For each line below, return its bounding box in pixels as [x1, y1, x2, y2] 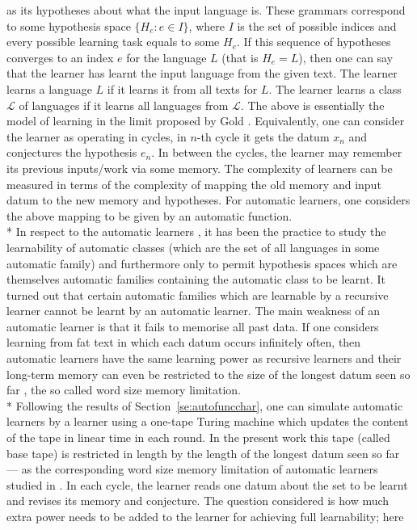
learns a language [6, 80, 92, 97]
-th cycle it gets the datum [196, 128, 330, 145]
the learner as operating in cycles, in [6, 128, 187, 145]
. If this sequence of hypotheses [237, 33, 391, 50]
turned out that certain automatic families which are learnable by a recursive [6, 286, 389, 303]
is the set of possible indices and [237, 17, 397, 34]
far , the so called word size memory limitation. [6, 381, 241, 398]
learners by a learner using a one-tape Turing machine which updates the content [6, 413, 409, 430]
